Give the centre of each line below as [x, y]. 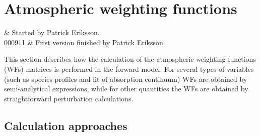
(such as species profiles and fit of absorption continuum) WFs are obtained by [126, 79]
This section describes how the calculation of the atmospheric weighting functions [130, 59]
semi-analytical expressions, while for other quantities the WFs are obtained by [126, 89]
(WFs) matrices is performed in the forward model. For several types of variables [129, 69]
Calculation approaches [66, 125]
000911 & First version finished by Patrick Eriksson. [85, 42]
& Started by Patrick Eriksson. [52, 32]
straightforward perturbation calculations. [69, 98]
